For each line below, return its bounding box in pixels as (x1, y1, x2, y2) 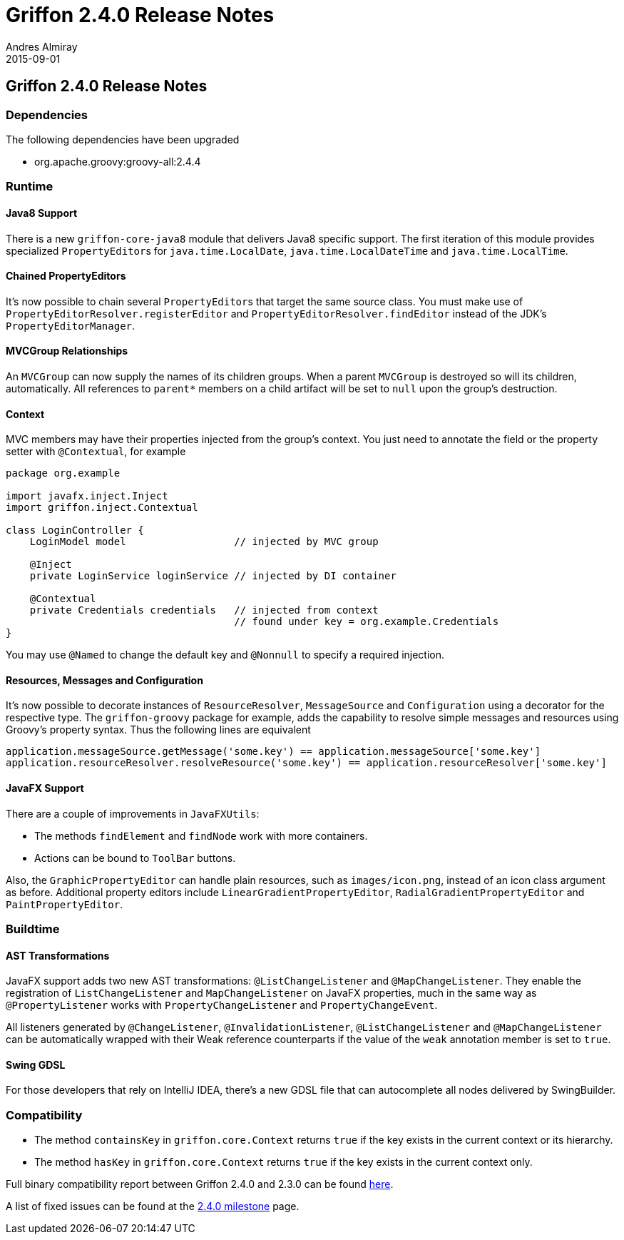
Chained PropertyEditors (6, 270, 126, 283)
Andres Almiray (6, 40, 78, 53)
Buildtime (6, 922, 60, 937)
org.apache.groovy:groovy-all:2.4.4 (34, 155, 201, 168)
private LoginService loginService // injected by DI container (29, 570, 397, 582)
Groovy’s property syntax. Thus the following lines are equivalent (6, 723, 311, 736)
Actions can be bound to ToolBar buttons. (34, 851, 236, 864)
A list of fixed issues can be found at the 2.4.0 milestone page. (6, 1200, 300, 1213)
